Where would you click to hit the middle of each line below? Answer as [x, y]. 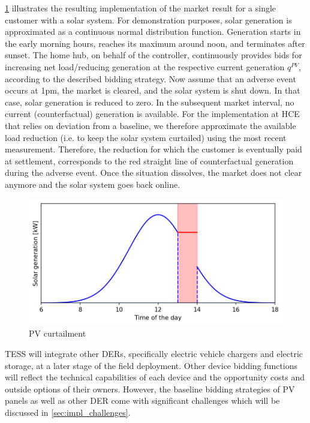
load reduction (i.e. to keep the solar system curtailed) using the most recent [146, 137]
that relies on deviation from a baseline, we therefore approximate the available [151, 125]
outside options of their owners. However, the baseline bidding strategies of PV [150, 388]
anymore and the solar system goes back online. [93, 184]
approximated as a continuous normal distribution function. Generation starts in [153, 31]
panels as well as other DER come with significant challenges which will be [142, 400]
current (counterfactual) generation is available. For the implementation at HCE [152, 114]
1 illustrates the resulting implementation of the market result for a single [141, 8]
